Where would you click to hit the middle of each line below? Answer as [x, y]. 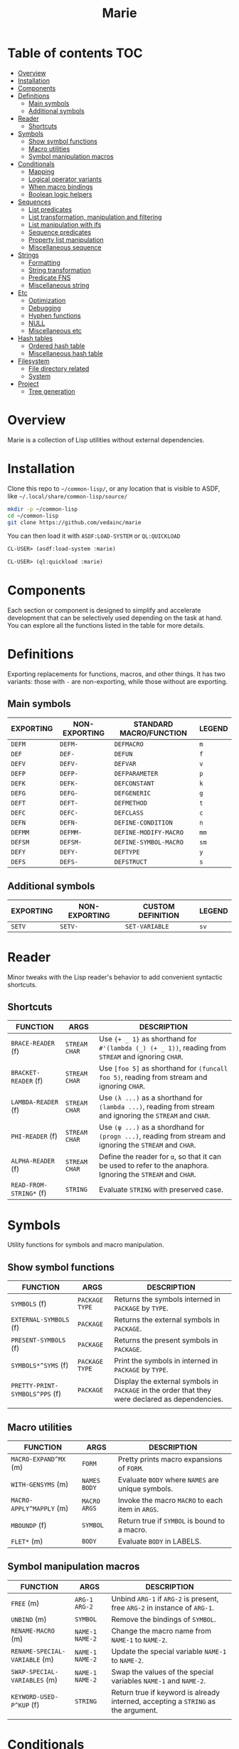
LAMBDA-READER [35, 1102]
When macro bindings [60, 186]
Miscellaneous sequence [65, 247]
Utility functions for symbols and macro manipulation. [86, 1245]
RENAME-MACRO [33, 1631]
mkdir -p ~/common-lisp [43, 509]
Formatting [44, 262]
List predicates [50, 209]
